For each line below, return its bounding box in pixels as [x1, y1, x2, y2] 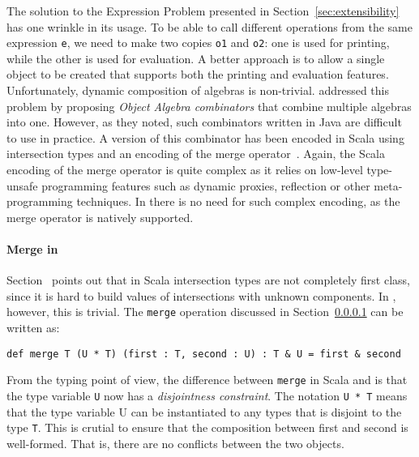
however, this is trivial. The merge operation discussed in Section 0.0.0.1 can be [6, 303, 404, 320]
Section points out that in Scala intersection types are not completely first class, [6, 271, 410, 288]
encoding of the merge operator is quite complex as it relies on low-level [6, 161, 363, 177]
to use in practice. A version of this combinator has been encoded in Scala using [6, 129, 404, 146]
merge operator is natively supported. [6, 208, 194, 225]
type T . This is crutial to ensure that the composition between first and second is [6, 419, 408, 436]
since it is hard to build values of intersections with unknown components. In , [6, 287, 396, 304]
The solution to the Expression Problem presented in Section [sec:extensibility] [6, 2, 400, 19]
